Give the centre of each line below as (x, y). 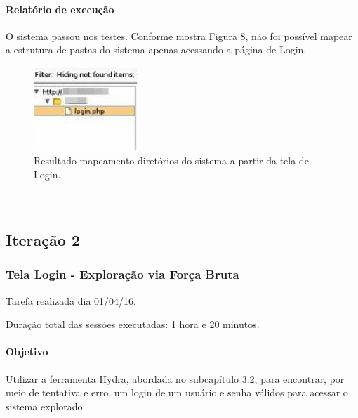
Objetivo (27, 352)
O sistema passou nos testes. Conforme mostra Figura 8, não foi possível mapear (179, 35)
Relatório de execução (60, 9)
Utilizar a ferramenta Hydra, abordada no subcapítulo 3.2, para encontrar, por (175, 378)
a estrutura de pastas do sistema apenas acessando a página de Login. (156, 50)
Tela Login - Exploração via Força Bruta (122, 274)
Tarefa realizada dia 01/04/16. (71, 300)
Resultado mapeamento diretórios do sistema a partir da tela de (171, 161)
